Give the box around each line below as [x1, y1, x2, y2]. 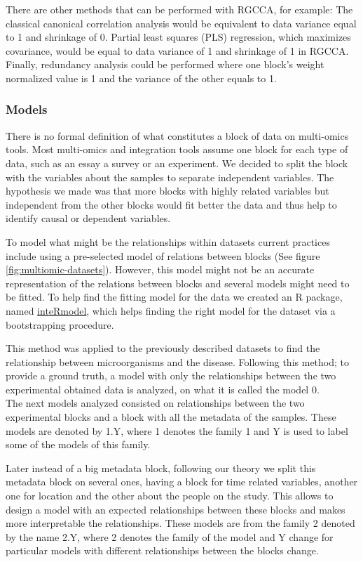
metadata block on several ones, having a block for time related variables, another [6, 474, 358, 489]
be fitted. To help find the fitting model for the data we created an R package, [6, 289, 343, 304]
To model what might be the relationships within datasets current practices [6, 234, 330, 249]
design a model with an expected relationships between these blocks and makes [6, 502, 345, 516]
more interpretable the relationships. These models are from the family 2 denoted [6, 516, 355, 530]
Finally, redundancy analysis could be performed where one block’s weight [6, 57, 324, 72]
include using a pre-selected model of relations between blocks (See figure [6, 248, 320, 263]
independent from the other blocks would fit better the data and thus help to [6, 197, 337, 211]
